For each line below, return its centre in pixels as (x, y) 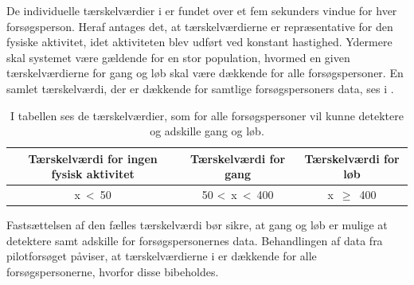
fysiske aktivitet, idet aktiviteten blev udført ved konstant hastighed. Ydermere (199, 42)
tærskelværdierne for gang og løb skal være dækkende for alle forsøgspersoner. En (205, 73)
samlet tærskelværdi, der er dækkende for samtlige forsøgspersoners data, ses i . (200, 88)
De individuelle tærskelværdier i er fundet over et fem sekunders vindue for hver (202, 10)
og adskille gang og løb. (207, 131)
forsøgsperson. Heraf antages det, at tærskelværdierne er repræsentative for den (200, 26)
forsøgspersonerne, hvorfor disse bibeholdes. (113, 272)
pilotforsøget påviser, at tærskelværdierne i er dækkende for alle (162, 256)
